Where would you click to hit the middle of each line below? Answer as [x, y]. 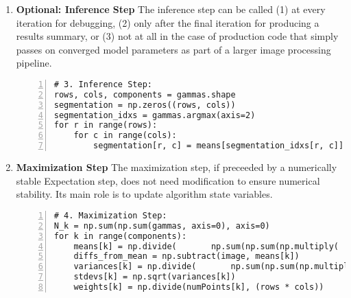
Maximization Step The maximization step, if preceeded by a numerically [177, 167]
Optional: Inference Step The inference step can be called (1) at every [171, 9]
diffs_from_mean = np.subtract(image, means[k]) [186, 256]
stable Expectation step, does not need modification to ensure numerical [168, 180]
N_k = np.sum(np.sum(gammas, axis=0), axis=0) [162, 226]
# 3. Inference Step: [103, 84]
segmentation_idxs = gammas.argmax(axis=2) [155, 115]
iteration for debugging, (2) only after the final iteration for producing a [168, 22]
